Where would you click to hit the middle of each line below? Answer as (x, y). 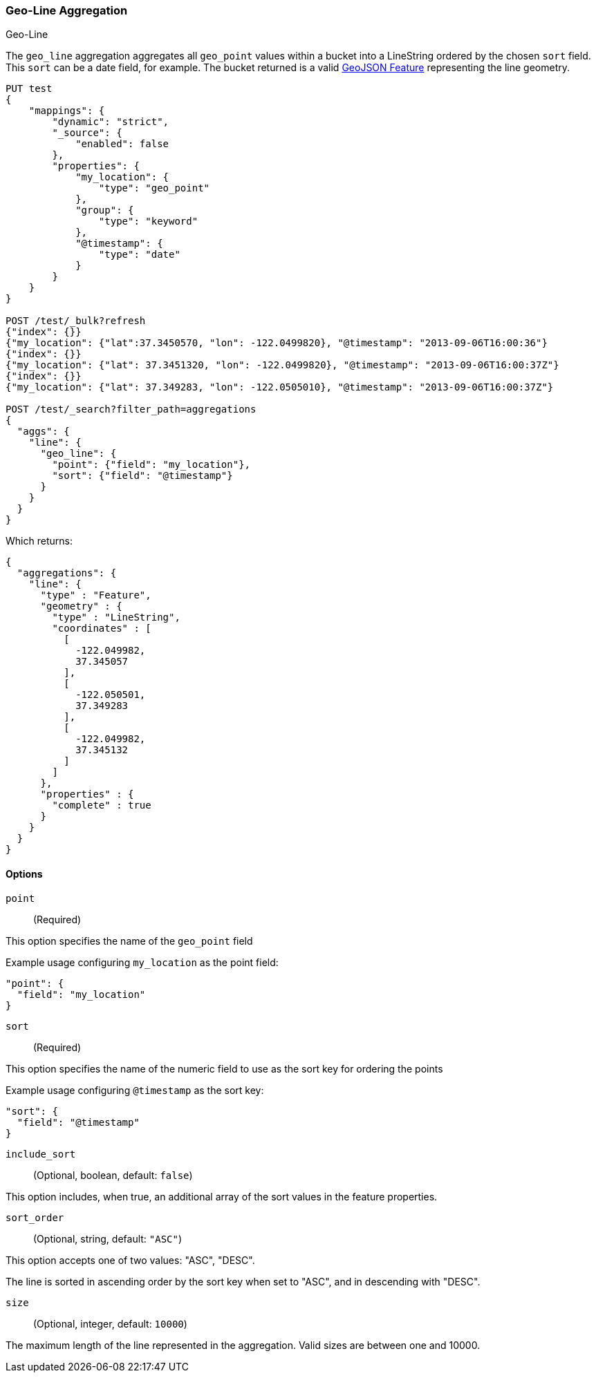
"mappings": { (67, 111)
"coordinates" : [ (102, 629)
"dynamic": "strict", (111, 122)
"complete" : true (102, 805)
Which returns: (39, 541)
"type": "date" (139, 255)
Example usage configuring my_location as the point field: (142, 962)
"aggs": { (43, 432)
